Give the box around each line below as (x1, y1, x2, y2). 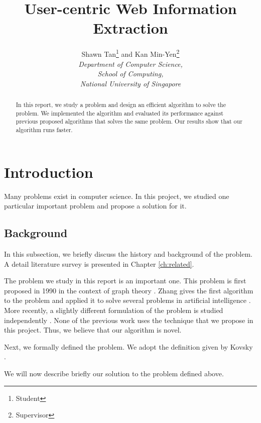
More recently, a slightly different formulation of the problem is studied (4, 305, 223, 315)
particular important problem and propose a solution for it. (4, 200, 187, 211)
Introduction (4, 161, 93, 182)
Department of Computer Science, (78, 58, 183, 69)
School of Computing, (97, 68, 164, 79)
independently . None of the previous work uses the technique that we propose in (4, 314, 253, 325)
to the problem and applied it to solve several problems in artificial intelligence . (4, 295, 251, 305)
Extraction (93, 18, 168, 38)
